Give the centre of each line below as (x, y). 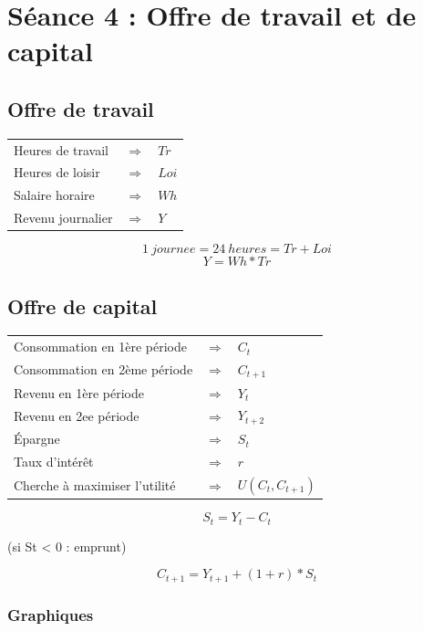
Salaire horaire (54, 195)
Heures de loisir (57, 172)
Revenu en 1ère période (79, 392)
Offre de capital (83, 305)
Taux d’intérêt (54, 462)
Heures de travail (61, 149)
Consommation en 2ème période (103, 369)
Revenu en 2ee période (77, 415)
